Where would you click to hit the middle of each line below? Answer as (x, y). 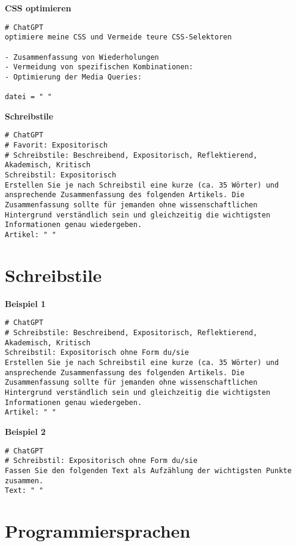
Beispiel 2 (25, 431)
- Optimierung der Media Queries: (74, 77)
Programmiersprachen (98, 530)
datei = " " (28, 97)
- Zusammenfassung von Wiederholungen (82, 57)
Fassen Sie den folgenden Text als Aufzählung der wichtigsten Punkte (148, 470)
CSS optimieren (38, 8)
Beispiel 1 (25, 303)
